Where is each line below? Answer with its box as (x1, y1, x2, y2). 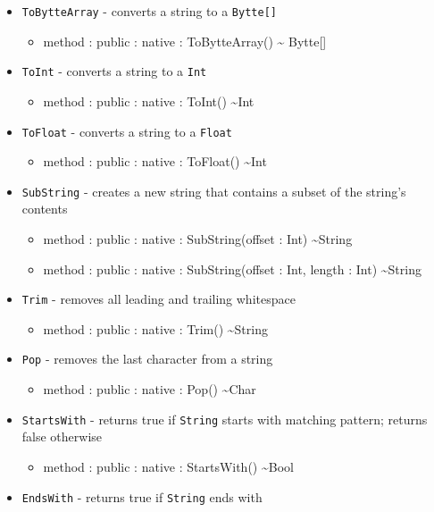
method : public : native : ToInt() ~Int (43, 91, 255, 110)
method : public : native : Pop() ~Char (43, 380, 256, 399)
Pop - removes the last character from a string (21, 349, 273, 368)
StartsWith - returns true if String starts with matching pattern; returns (21, 409, 428, 428)
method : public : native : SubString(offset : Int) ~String (43, 230, 353, 248)
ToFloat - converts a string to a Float (21, 122, 232, 140)
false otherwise (21, 427, 103, 446)
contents (21, 199, 68, 218)
